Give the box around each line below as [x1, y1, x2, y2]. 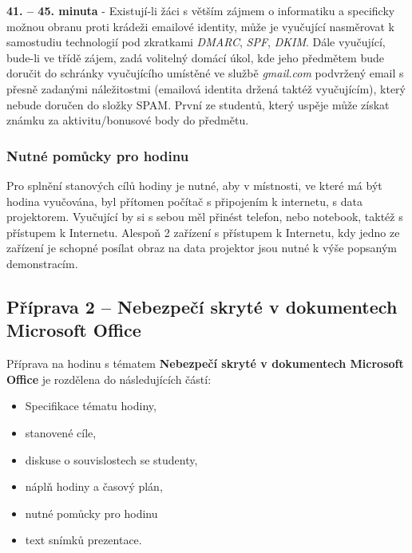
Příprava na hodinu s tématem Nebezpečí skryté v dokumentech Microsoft [6, 355, 404, 372]
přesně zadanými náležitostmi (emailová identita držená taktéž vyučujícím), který [6, 80, 406, 97]
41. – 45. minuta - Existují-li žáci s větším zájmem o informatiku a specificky [6, 2, 395, 18]
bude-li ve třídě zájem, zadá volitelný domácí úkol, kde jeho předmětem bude [6, 49, 384, 65]
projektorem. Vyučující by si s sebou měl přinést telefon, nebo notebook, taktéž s [6, 208, 403, 225]
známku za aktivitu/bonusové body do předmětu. [6, 112, 249, 128]
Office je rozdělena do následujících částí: [6, 370, 212, 387]
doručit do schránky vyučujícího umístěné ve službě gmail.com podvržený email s [6, 65, 404, 81]
